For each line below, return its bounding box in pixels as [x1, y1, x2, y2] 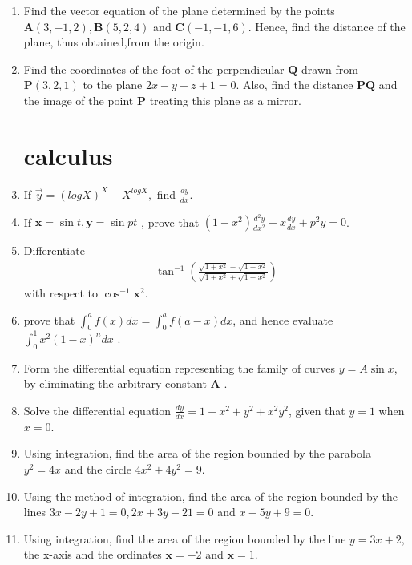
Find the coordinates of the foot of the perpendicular [23, 60, 285, 77]
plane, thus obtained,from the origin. [23, 34, 204, 50]
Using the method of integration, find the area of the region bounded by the [23, 487, 398, 504]
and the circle [64, 460, 131, 477]
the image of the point [23, 91, 134, 108]
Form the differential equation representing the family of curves [23, 359, 336, 376]
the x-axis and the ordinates [23, 546, 162, 563]
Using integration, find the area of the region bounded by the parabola [23, 445, 371, 462]
